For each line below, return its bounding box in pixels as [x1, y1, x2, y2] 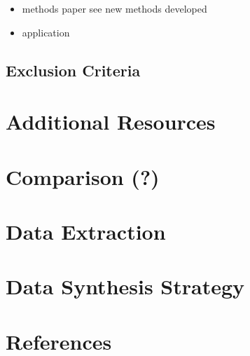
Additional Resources [6, 107, 216, 136]
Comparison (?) [6, 162, 160, 191]
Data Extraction [6, 217, 166, 245]
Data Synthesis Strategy [6, 272, 245, 301]
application [22, 25, 70, 39]
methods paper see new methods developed [22, 1, 207, 15]
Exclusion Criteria [6, 59, 141, 81]
